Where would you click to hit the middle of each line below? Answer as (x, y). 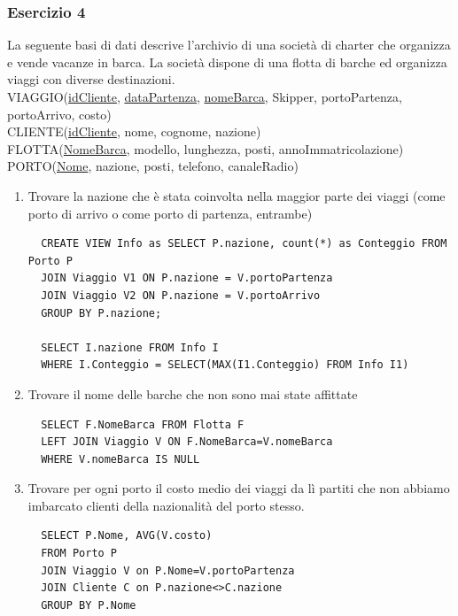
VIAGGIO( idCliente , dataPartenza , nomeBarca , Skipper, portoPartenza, (205, 96)
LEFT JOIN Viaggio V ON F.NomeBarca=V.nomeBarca (187, 442)
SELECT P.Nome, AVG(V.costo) (127, 536)
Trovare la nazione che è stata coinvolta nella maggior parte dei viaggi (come (237, 195)
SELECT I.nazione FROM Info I (130, 347)
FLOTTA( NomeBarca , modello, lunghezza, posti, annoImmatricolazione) (206, 148)
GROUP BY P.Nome (89, 605)
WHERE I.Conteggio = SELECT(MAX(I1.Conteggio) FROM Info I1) (225, 365)
